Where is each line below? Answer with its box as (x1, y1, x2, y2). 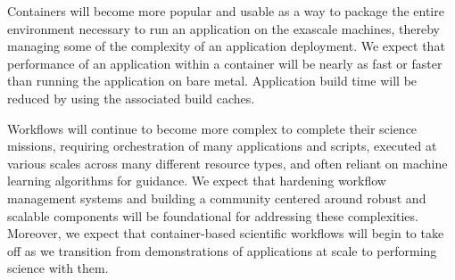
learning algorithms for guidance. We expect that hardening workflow (7, 171, 386, 190)
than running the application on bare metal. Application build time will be (7, 71, 418, 90)
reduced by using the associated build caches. (7, 88, 255, 107)
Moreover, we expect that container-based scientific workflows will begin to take (7, 224, 444, 243)
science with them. (7, 259, 109, 277)
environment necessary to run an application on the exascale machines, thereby (7, 19, 440, 37)
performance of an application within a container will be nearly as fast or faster (7, 54, 443, 72)
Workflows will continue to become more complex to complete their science (7, 119, 418, 137)
